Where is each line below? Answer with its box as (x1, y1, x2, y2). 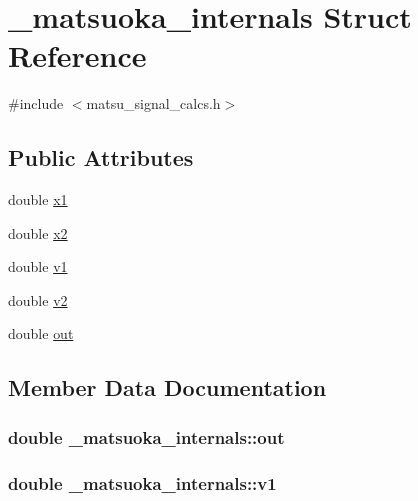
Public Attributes (8, 142, 194, 173)
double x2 (8, 222, 68, 243)
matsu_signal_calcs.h (86, 93, 221, 114)
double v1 (8, 256, 68, 277)
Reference (8, 35, 147, 76)
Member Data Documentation (8, 372, 327, 403)
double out (8, 323, 74, 344)
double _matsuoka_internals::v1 (8, 470, 277, 495)
